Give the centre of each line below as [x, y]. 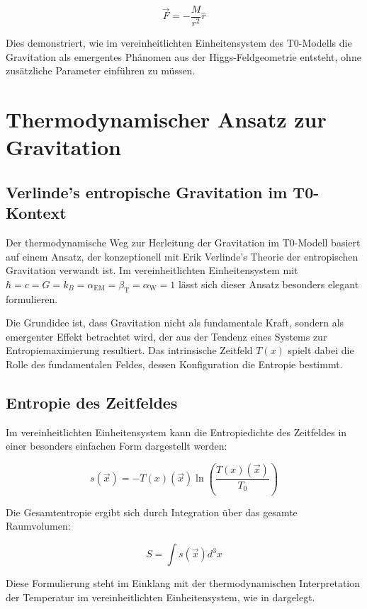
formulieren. [32, 298]
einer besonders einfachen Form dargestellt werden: [117, 446]
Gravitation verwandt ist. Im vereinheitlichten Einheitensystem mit [152, 270]
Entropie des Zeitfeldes [92, 402]
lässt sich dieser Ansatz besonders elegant [269, 284]
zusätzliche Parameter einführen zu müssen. [101, 70]
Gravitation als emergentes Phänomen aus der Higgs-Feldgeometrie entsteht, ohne [183, 56]
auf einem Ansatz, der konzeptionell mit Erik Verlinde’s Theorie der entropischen [182, 256]
